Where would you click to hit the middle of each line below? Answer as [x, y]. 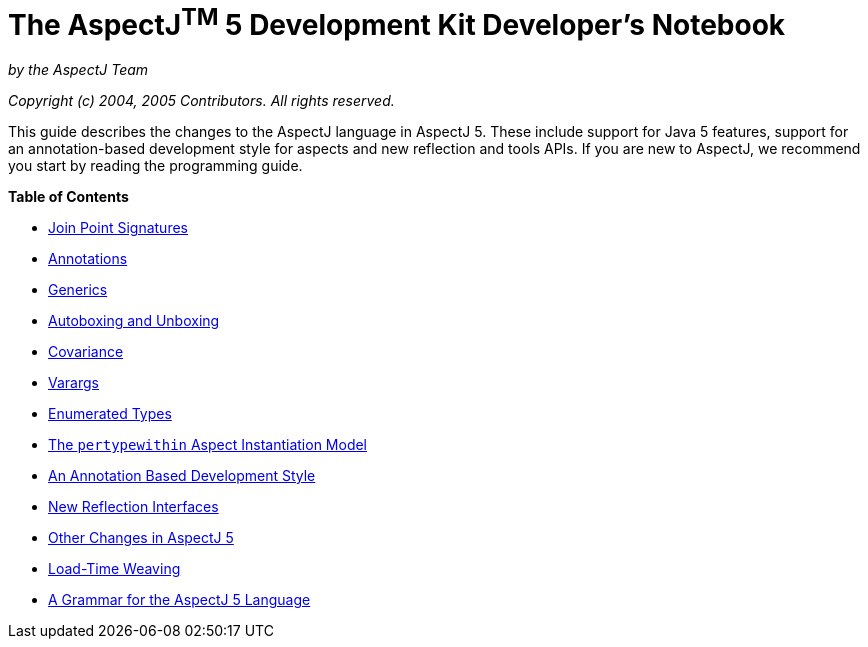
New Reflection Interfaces [133, 507]
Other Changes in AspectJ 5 [141, 538]
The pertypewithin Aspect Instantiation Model [208, 445]
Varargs [73, 383]
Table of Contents [68, 197]
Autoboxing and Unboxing [134, 321]
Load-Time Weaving [114, 569]
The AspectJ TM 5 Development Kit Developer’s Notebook [397, 22]
